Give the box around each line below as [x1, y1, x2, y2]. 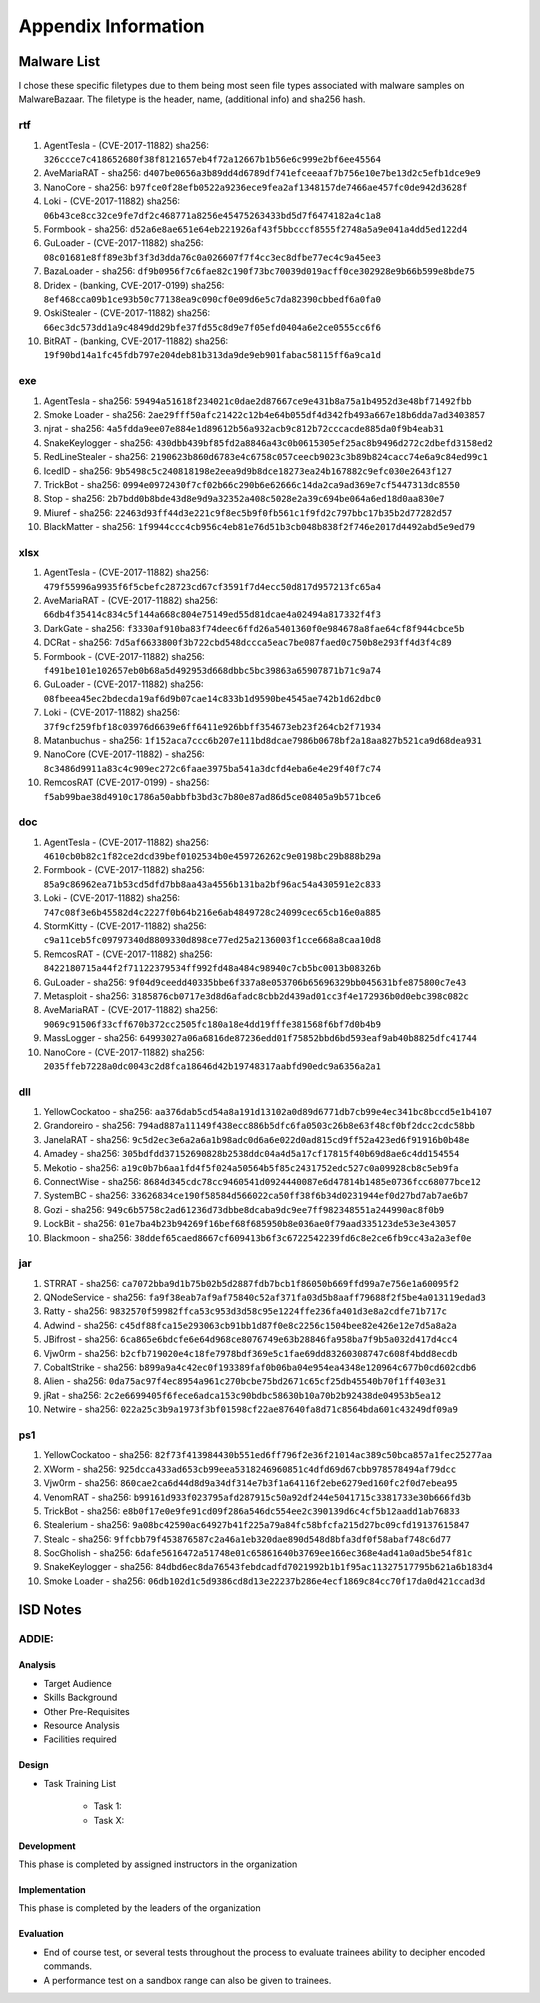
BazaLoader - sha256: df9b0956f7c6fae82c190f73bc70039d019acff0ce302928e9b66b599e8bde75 [43, 265, 475, 277]
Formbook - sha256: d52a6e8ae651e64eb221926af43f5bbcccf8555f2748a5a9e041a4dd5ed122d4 [43, 223, 468, 235]
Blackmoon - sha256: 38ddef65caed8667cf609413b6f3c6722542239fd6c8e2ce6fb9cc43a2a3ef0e [43, 1231, 472, 1244]
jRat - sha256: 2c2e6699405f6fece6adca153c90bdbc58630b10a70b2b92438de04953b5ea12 [43, 1389, 442, 1401]
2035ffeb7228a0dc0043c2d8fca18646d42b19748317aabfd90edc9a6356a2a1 [43, 1060, 382, 1072]
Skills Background [43, 1691, 118, 1704]
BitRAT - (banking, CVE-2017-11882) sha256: [43, 335, 229, 347]
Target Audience [43, 1677, 112, 1689]
